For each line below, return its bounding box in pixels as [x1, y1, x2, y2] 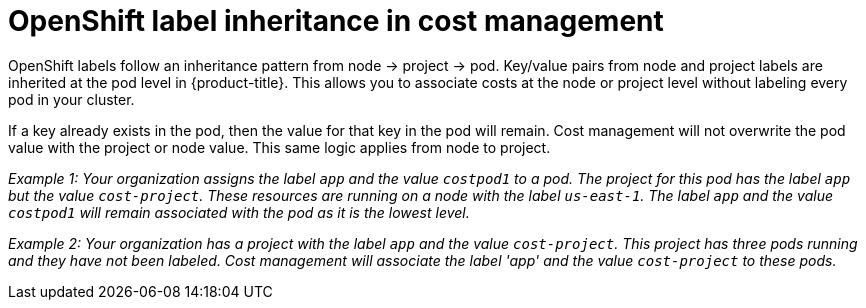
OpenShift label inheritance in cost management [8, 4, 664, 38]
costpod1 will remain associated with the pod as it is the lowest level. [8, 203, 470, 221]
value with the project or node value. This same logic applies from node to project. [8, 138, 551, 156]
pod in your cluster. [8, 90, 135, 108]
